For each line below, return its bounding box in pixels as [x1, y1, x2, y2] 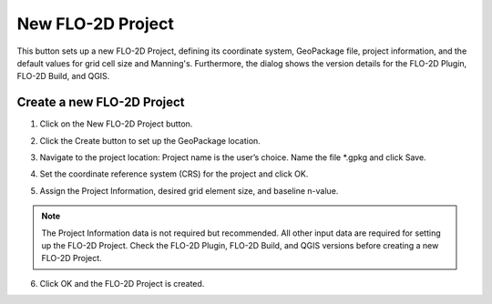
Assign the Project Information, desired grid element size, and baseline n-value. [39, 185, 339, 196]
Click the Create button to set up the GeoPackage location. [39, 135, 261, 146]
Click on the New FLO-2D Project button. [39, 118, 193, 129]
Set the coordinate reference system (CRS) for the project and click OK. [39, 168, 309, 179]
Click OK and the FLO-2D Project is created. [39, 278, 205, 289]
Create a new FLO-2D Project [16, 95, 186, 110]
